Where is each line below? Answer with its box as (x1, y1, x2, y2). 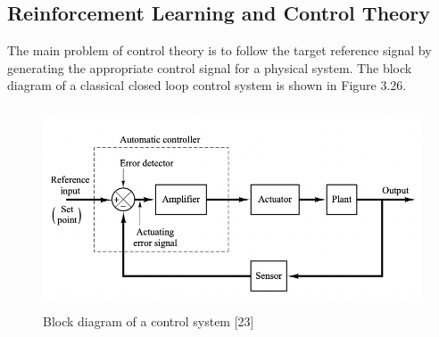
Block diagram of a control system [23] (43, 312, 254, 331)
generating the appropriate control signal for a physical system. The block (7, 58, 412, 77)
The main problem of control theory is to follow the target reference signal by (7, 41, 432, 60)
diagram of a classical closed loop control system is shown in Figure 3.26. (7, 76, 407, 95)
